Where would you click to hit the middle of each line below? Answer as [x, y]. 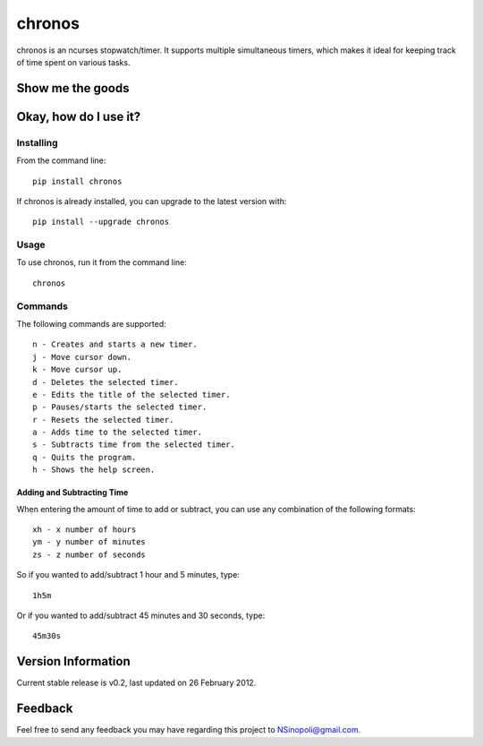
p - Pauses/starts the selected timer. [120, 407]
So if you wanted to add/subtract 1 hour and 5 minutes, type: [128, 575]
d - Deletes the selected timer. [106, 382]
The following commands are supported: [92, 323]
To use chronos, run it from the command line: [102, 262]
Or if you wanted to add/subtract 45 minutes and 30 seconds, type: [141, 615]
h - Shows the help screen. [94, 470]
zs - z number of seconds [89, 554]
